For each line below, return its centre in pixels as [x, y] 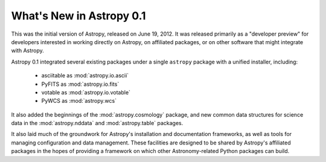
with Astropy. [28, 51]
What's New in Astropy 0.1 [78, 16]
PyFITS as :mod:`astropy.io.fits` [80, 84]
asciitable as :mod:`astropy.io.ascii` [85, 76]
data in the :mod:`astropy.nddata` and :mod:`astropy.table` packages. [97, 123]
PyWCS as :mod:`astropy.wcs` [79, 101]
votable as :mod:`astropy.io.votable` [86, 92]
